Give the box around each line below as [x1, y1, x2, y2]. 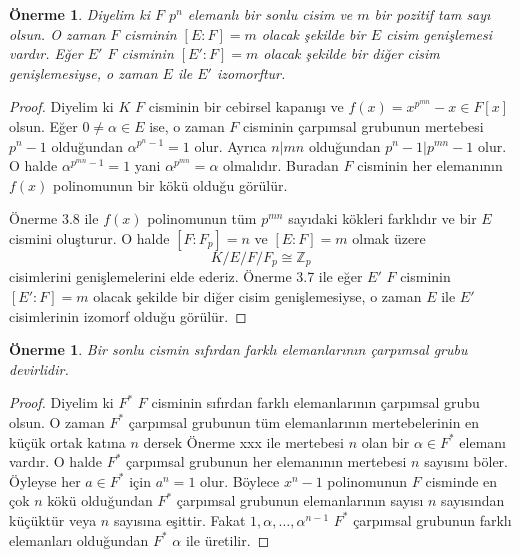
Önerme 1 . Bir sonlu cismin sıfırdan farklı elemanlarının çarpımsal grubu [9, 339, 468, 360]
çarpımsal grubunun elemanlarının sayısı [176, 490, 424, 511]
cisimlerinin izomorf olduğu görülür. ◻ [9, 305, 247, 326]
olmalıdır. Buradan [223, 155, 339, 176]
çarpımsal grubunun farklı [353, 509, 512, 530]
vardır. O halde [9, 451, 103, 472]
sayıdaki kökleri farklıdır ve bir [288, 208, 477, 229]
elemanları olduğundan [9, 529, 149, 550]
